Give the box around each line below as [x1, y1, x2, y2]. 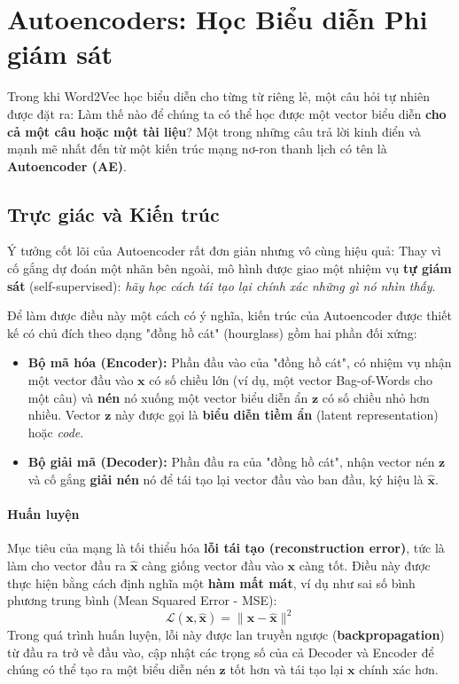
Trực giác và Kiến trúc [7, 200, 220, 227]
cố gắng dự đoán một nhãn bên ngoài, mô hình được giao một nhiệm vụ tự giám [7, 259, 452, 278]
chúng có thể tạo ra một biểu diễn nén [7, 660, 215, 679]
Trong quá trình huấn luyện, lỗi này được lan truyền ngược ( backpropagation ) [7, 625, 445, 644]
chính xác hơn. [359, 660, 439, 679]
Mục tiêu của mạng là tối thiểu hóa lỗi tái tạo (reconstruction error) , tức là [7, 539, 445, 557]
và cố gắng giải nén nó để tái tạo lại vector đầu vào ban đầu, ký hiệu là [27, 470, 424, 489]
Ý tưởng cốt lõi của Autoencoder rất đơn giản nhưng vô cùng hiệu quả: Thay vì [7, 241, 441, 260]
